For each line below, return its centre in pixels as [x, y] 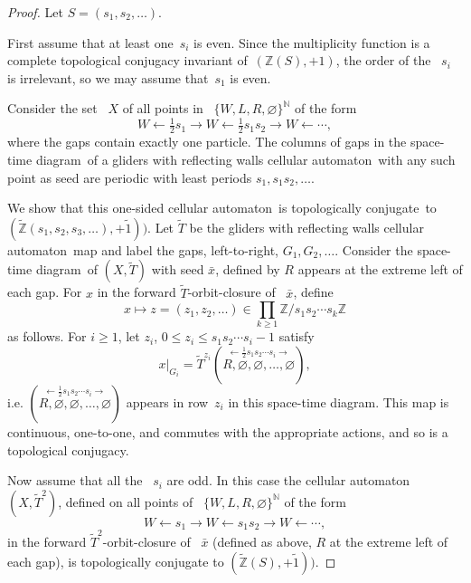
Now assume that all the [75, 480]
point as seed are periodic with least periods [130, 177]
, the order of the [383, 60]
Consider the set [52, 108]
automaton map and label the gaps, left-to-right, [143, 249]
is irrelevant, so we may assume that [108, 77]
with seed [178, 269]
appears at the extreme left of [380, 269]
